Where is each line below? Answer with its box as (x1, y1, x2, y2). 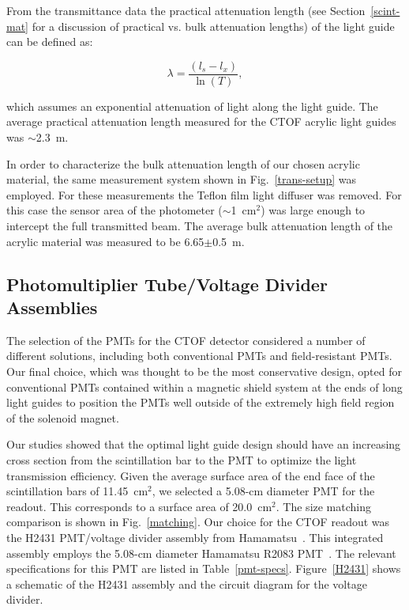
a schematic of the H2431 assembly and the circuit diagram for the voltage (6, 575, 367, 592)
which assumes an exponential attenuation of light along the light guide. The (6, 97, 378, 114)
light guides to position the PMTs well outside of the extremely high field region (6, 394, 395, 411)
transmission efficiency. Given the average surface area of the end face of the (6, 467, 375, 483)
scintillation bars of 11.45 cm (6, 483, 148, 499)
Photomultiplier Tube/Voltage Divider (6, 271, 328, 296)
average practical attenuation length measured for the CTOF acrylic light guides (6, 113, 396, 130)
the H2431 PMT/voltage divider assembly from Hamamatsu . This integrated (6, 529, 384, 545)
